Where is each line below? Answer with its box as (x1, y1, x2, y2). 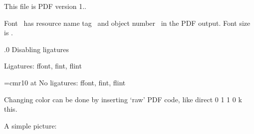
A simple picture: (4, 120, 57, 131)
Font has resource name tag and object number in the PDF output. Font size (4, 17, 251, 28)
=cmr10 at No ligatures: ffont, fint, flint (4, 77, 126, 87)
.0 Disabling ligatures (4, 44, 69, 54)
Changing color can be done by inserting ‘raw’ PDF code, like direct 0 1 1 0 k (4, 94, 242, 104)
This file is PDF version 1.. (4, 1, 86, 11)
